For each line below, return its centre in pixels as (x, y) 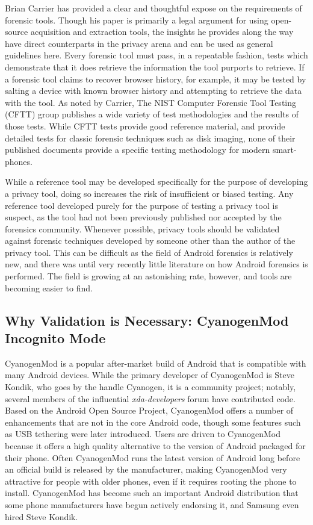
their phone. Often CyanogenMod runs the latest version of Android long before (153, 457)
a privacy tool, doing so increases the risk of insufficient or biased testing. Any (149, 193)
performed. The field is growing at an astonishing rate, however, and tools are (148, 276)
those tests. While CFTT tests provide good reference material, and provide (145, 126)
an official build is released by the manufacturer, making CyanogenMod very (146, 469)
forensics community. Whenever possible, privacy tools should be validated (142, 228)
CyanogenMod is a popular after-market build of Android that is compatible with (156, 363)
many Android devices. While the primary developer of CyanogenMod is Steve (150, 375)
